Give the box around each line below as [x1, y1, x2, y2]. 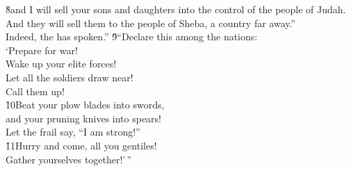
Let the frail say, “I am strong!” [6, 124, 140, 139]
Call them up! [6, 83, 65, 98]
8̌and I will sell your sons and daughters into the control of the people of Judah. [6, 2, 346, 16]
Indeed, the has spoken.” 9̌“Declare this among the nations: [6, 29, 258, 44]
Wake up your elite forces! [6, 56, 117, 71]
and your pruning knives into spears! [6, 111, 161, 125]
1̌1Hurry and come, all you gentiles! [6, 138, 157, 152]
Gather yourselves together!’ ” [6, 152, 132, 166]
